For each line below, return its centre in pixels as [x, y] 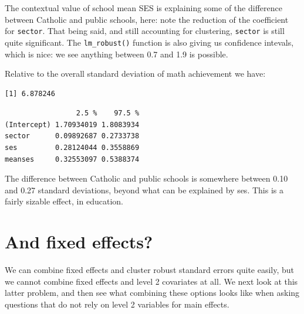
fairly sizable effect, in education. [64, 201]
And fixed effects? [79, 242]
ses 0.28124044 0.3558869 [72, 148]
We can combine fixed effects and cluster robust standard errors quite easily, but [150, 270]
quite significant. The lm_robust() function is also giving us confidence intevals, [149, 42]
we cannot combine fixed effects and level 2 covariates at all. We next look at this [151, 281]
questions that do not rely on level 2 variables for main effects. [117, 304]
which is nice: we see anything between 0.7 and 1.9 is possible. [116, 54]
